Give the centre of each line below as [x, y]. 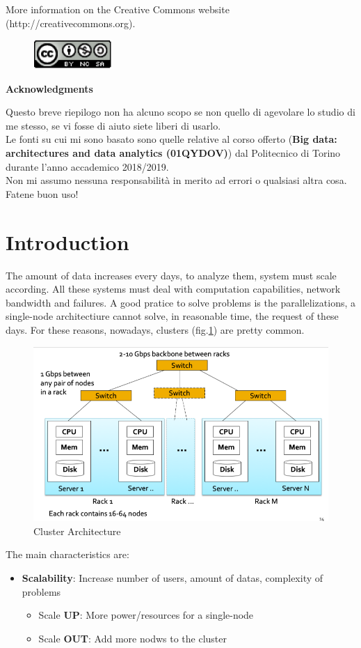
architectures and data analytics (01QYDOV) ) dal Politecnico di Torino [173, 153]
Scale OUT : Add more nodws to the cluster [133, 638]
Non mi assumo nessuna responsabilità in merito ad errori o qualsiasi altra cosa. [176, 180]
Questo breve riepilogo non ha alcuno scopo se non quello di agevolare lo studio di [180, 112]
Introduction [67, 241]
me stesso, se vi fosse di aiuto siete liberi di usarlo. [113, 125]
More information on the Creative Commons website [118, 9]
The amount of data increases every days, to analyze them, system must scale [171, 275]
